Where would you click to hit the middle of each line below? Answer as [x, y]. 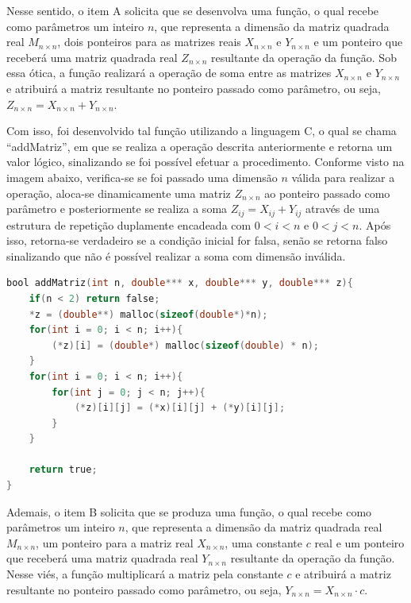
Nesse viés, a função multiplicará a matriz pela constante [145, 574]
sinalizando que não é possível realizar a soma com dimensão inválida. [176, 255]
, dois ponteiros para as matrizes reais [149, 42]
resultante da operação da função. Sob [304, 57]
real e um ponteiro [359, 542]
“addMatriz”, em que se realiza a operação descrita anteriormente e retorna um [200, 146]
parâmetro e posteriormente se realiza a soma [117, 209]
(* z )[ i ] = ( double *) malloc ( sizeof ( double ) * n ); [185, 345]
